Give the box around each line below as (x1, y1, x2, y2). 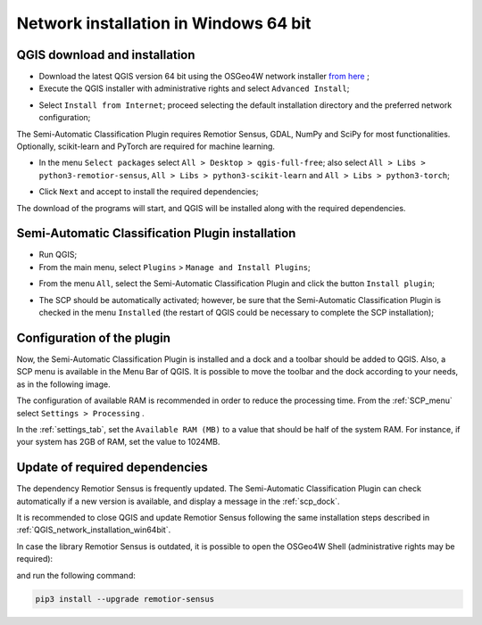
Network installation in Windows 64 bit (16, 13, 312, 33)
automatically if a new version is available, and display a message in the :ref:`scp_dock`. (16, 496, 340, 506)
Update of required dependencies (16, 460, 209, 475)
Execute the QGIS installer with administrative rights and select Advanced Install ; (38, 83, 350, 94)
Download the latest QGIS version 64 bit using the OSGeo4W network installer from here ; (38, 71, 370, 82)
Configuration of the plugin (16, 330, 171, 345)
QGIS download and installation (16, 47, 195, 62)
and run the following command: (16, 570, 136, 580)
